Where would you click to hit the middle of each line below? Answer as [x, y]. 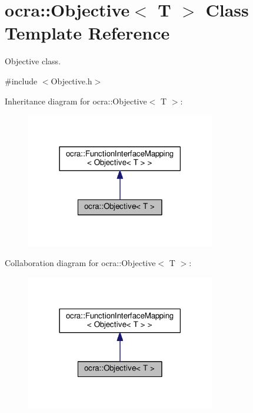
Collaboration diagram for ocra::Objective [80, 263]
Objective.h [71, 81]
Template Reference [87, 33]
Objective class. [33, 61]
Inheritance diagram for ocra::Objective [76, 101]
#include [21, 81]
